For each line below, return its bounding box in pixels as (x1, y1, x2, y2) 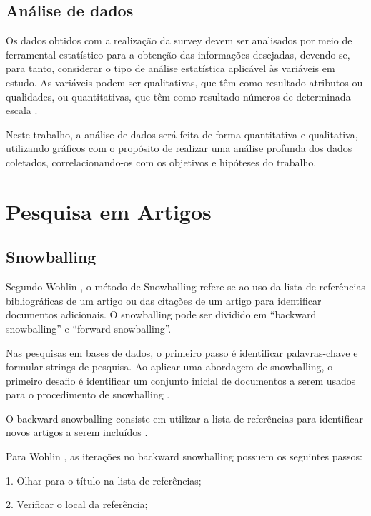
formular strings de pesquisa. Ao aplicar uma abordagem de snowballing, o (6, 359, 333, 374)
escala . (6, 103, 38, 118)
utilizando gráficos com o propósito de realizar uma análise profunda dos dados (6, 141, 352, 156)
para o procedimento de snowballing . (6, 387, 170, 402)
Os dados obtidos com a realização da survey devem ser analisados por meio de (6, 33, 352, 48)
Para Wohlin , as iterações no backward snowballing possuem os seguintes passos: (6, 449, 362, 464)
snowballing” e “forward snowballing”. (6, 320, 172, 335)
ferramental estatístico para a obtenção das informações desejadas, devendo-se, (6, 46, 350, 61)
